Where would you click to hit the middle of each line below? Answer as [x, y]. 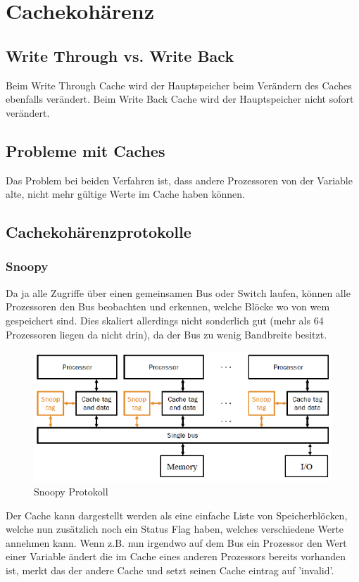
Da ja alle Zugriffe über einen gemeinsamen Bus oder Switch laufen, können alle [178, 292]
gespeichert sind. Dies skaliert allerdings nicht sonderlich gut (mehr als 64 [165, 320]
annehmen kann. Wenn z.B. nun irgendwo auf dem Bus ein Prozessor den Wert [176, 542]
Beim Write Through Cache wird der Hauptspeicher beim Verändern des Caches [179, 85]
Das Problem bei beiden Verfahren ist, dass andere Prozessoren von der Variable [179, 180]
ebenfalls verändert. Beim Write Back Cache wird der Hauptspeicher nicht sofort [180, 99]
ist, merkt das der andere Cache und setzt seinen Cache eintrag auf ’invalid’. [170, 570]
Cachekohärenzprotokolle [99, 232]
